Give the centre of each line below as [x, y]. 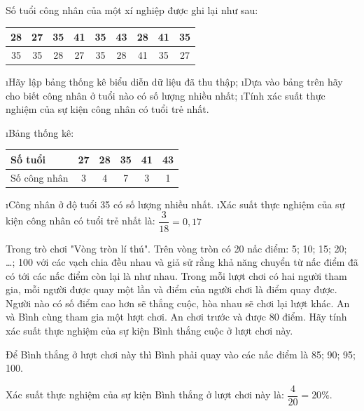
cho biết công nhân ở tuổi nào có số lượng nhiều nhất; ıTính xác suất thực [166, 95]
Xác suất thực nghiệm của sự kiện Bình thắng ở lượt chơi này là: [145, 395]
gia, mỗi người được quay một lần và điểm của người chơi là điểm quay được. [171, 289]
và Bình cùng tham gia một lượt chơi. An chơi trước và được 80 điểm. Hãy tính [176, 317]
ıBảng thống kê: [40, 132]
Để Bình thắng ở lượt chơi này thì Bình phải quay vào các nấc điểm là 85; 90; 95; [181, 354]
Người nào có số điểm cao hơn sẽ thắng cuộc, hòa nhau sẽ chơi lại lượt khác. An [178, 303]
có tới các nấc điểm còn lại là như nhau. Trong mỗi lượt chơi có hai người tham [176, 275]
